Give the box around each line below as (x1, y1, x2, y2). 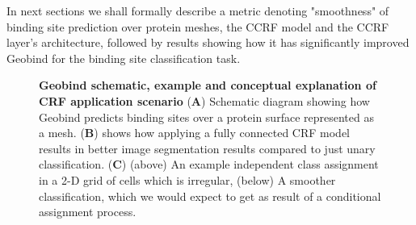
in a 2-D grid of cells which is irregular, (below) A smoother (39, 171, 336, 188)
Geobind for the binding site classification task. (6, 49, 241, 66)
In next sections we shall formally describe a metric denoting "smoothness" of (6, 2, 389, 19)
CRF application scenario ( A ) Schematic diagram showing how (39, 92, 370, 109)
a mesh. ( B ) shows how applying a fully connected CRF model (39, 124, 351, 141)
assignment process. (39, 203, 137, 220)
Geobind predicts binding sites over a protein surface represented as (39, 108, 374, 125)
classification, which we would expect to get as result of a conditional (39, 187, 381, 204)
